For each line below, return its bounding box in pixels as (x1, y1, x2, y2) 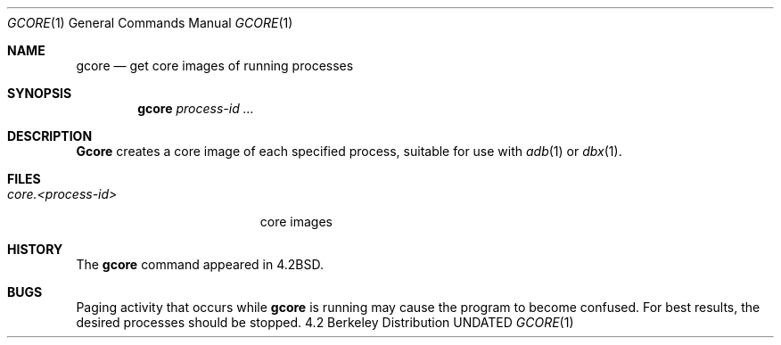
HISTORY (7, 242, 63, 257)
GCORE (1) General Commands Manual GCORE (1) (7, 15, 293, 30)
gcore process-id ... (137, 101, 254, 116)
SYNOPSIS (7, 86, 72, 101)
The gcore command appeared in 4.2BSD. (76, 257, 324, 272)
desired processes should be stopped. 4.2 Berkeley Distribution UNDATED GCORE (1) (76, 315, 574, 330)
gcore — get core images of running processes (76, 58, 354, 73)
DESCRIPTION (7, 128, 93, 144)
